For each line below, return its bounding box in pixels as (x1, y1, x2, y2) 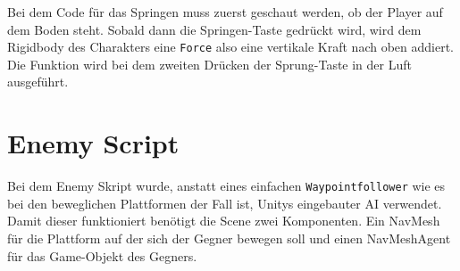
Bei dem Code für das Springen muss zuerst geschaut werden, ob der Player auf (7, 3, 443, 21)
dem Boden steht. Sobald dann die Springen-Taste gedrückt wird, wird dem (7, 20, 422, 38)
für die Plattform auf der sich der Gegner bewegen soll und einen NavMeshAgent (7, 229, 451, 247)
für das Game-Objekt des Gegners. (7, 246, 197, 265)
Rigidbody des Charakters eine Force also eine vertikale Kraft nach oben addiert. (7, 37, 454, 56)
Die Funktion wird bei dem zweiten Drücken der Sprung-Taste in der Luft (7, 54, 412, 73)
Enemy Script (7, 125, 180, 161)
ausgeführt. (7, 72, 69, 91)
